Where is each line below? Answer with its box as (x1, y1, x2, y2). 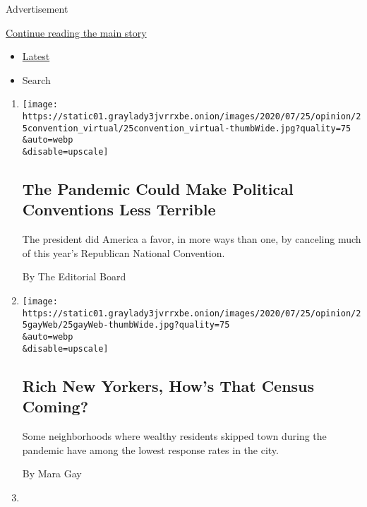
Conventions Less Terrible (22, 198, 216, 220)
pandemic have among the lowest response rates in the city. (22, 442, 279, 457)
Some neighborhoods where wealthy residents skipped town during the (22, 428, 327, 443)
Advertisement (6, 1, 68, 16)
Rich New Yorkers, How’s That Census (22, 374, 315, 396)
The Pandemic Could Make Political (22, 178, 294, 200)
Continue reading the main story (6, 25, 147, 40)
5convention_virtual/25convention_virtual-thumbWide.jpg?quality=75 (22, 123, 351, 133)
